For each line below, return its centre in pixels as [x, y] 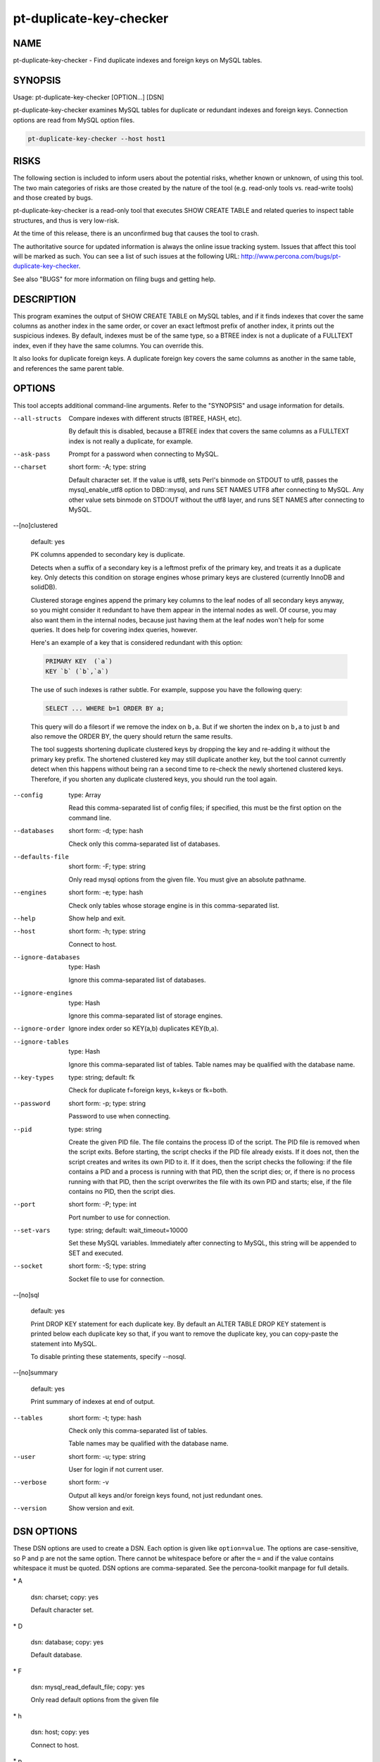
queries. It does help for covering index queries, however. [114, 629]
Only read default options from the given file [95, 1700]
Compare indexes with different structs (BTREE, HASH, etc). [155, 418]
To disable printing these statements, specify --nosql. [108, 1356]
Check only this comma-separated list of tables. [138, 1430]
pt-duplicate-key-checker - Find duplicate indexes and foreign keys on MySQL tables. [138, 61]
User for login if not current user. [116, 1470]
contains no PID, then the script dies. [122, 1191]
